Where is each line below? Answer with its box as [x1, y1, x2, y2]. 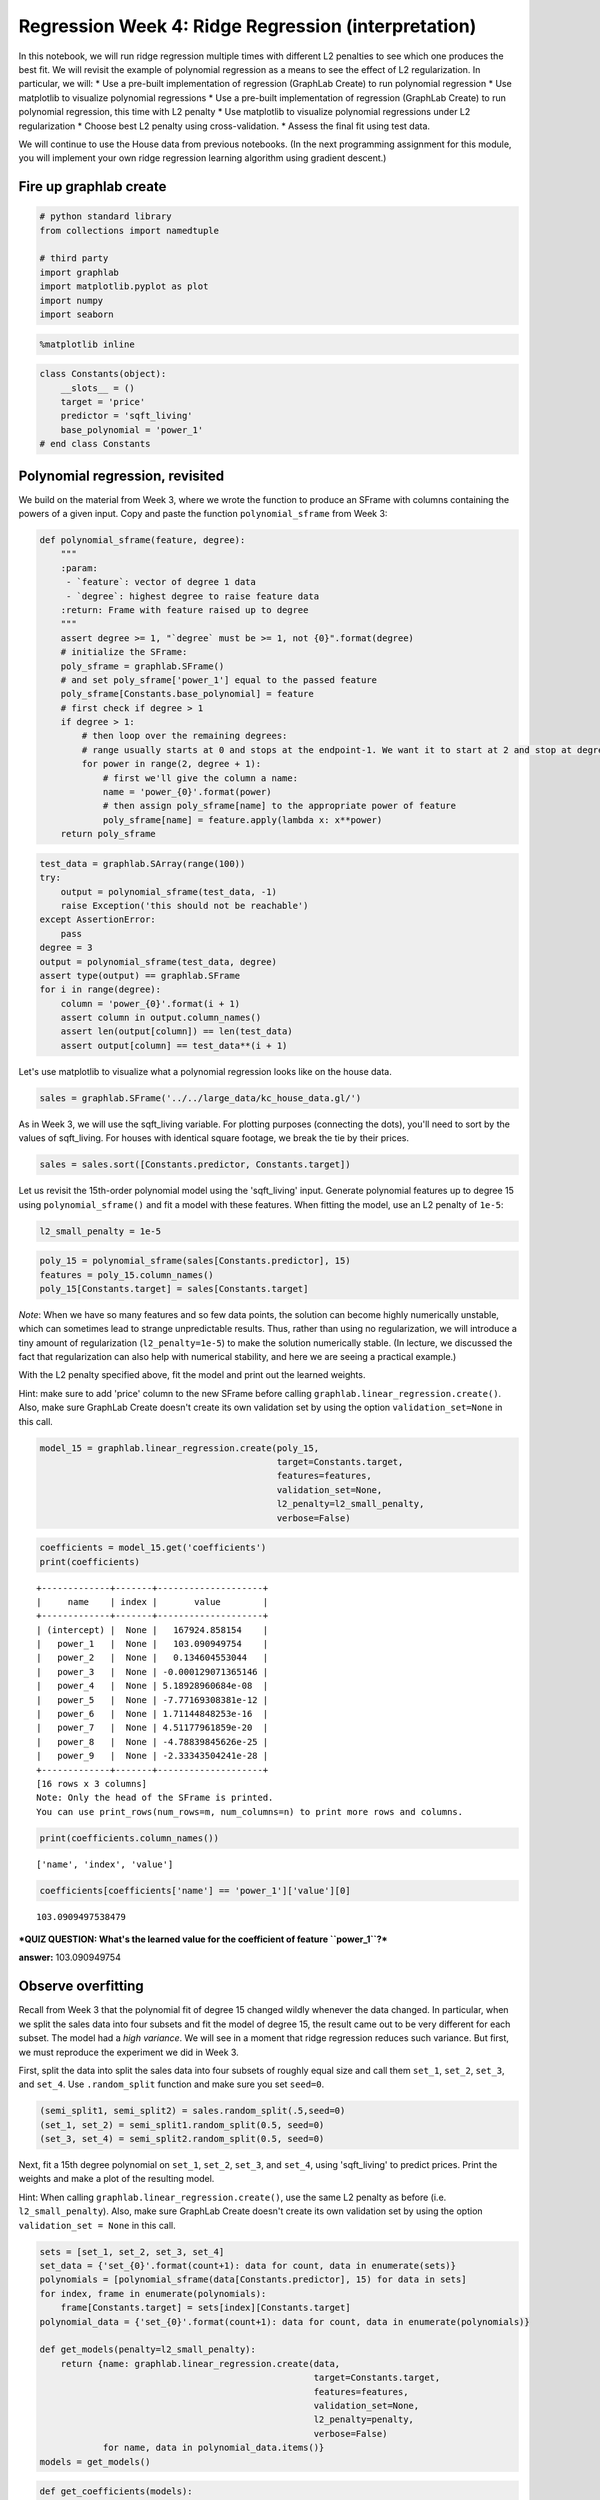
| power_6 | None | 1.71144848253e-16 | [36, 1708, 269, 1720]
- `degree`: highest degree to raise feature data [65, 590, 320, 602]
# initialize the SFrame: [60, 646, 188, 658]
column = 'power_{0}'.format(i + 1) [60, 998, 240, 1009]
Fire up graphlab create [18, 178, 167, 195]
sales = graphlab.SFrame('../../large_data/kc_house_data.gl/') [39, 1092, 362, 1104]
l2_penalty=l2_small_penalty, [276, 1498, 425, 1510]
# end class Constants [39, 438, 151, 450]
